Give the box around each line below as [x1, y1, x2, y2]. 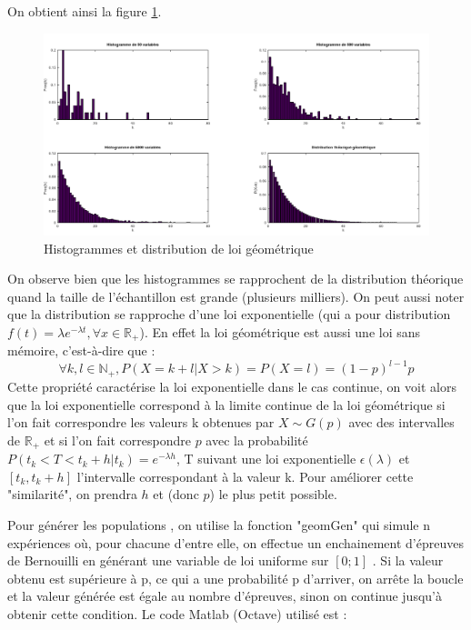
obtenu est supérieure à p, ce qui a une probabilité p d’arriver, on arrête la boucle [7, 568, 464, 587]
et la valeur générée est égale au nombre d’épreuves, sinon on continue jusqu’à [7, 586, 442, 605]
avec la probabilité [205, 430, 308, 449]
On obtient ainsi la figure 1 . [7, 2, 162, 20]
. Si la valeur [372, 551, 444, 570]
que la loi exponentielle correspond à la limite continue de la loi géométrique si [7, 395, 446, 414]
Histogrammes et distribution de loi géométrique [44, 238, 314, 257]
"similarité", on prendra [7, 485, 137, 504]
